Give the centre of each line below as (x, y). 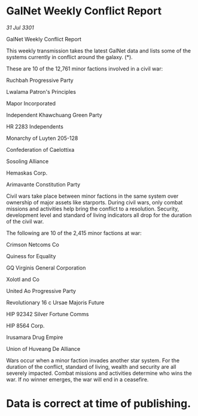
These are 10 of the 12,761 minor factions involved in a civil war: (85, 68)
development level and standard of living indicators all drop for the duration (99, 215)
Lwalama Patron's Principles (41, 91)
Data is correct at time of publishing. (99, 404)
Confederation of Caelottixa (40, 149)
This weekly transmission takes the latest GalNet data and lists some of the (99, 51)
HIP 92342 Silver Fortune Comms (48, 314)
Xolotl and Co (23, 279)
